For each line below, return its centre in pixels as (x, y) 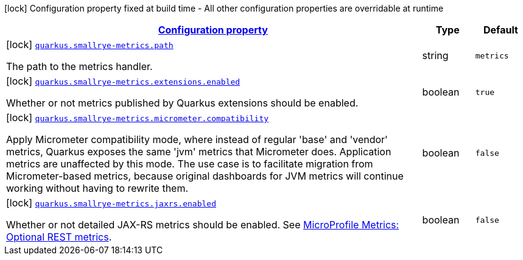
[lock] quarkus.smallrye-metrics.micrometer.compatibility (138, 118)
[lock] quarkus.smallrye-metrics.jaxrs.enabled (111, 203)
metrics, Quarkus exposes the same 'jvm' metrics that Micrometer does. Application (199, 152)
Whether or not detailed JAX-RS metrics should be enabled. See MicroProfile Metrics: (203, 225)
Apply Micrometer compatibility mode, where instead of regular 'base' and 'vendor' (197, 139)
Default (500, 30)
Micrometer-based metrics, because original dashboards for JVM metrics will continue (205, 176)
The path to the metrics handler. (79, 66)
